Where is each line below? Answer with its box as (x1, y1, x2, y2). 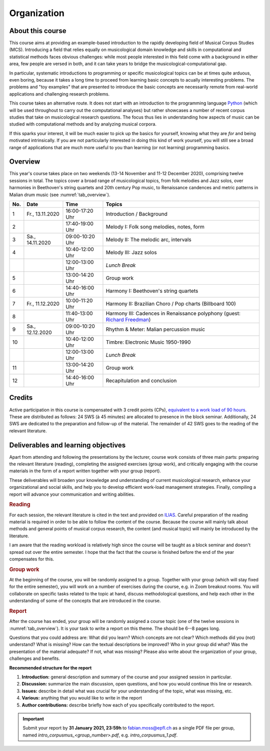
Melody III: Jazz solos (105, 249, 157, 256)
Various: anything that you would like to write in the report (21, 695, 142, 701)
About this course (9, 27, 66, 35)
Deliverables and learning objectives (9, 441, 126, 449)
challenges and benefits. (9, 655, 60, 661)
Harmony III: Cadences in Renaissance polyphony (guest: (105, 310, 241, 317)
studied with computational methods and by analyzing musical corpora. (9, 121, 157, 127)
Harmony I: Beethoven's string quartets (105, 288, 198, 294)
